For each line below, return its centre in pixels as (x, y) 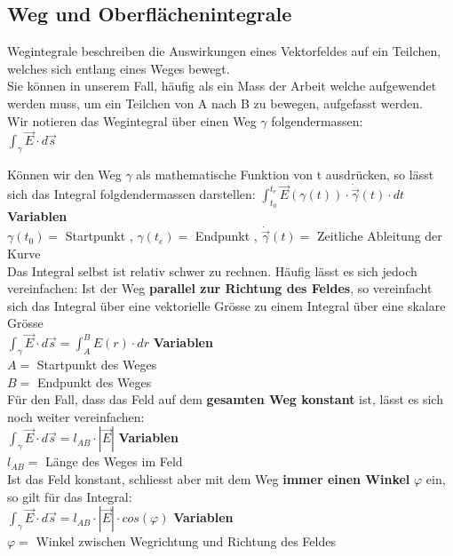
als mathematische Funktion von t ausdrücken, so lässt (285, 175)
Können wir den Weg (64, 175)
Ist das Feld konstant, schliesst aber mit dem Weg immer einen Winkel (209, 479)
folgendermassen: (317, 120)
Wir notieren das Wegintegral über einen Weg (132, 120)
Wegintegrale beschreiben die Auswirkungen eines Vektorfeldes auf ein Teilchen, (224, 51)
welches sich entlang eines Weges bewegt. (119, 68)
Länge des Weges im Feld (114, 461)
